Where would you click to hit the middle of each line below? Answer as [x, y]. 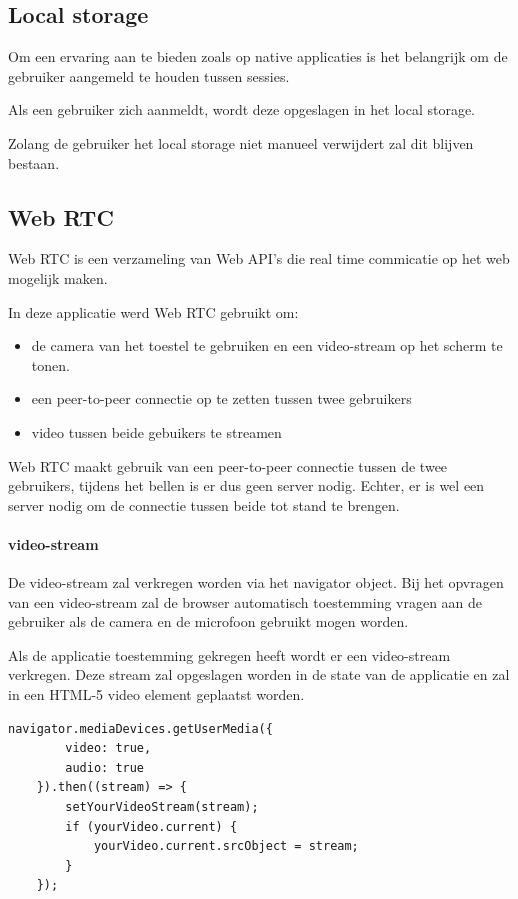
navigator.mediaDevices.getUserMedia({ [140, 728]
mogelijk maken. [58, 277]
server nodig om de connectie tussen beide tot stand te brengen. [204, 504]
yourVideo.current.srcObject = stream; [226, 846]
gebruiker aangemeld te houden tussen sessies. [149, 75]
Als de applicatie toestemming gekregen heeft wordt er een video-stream [229, 654]
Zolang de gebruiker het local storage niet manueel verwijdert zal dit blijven [241, 142]
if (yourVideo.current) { [151, 826]
